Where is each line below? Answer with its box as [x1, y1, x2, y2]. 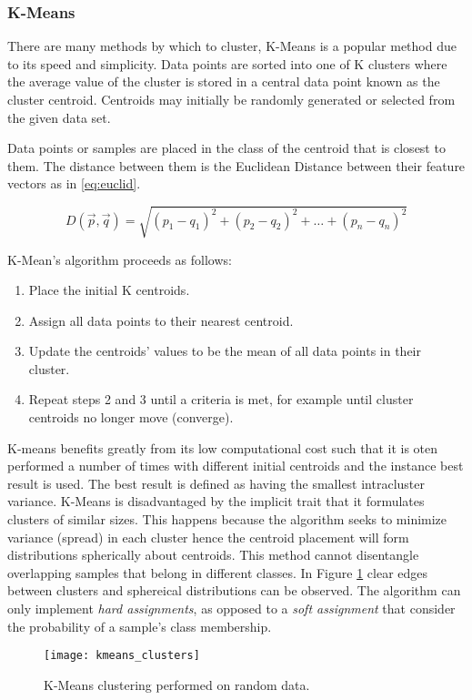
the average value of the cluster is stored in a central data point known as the [7, 72, 440, 91]
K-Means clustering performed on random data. [44, 675, 310, 694]
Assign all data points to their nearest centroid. [28, 310, 294, 330]
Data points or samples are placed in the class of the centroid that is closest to [7, 138, 446, 157]
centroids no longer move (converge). [28, 408, 234, 427]
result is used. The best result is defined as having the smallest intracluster [7, 473, 426, 492]
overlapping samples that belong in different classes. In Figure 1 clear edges [7, 563, 428, 582]
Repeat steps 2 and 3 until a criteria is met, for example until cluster [28, 390, 414, 409]
